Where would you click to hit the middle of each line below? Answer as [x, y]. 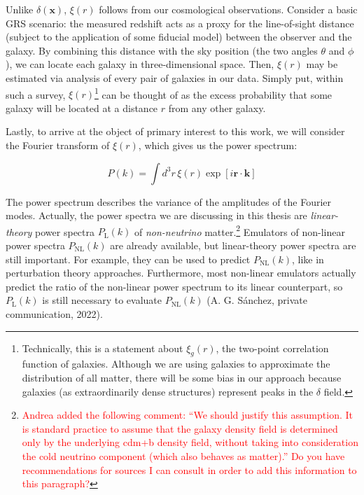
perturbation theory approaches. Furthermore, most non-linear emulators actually [181, 273]
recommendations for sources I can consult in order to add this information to [189, 469]
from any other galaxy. [217, 107]
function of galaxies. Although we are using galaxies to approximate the [176, 364]
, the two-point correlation [272, 348]
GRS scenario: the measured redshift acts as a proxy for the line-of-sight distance [180, 23]
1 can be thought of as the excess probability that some [213, 93]
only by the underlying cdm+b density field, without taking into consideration [190, 442]
